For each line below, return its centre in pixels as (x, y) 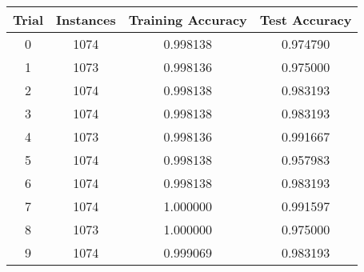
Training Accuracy (188, 20)
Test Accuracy (306, 20)
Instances (86, 20)
